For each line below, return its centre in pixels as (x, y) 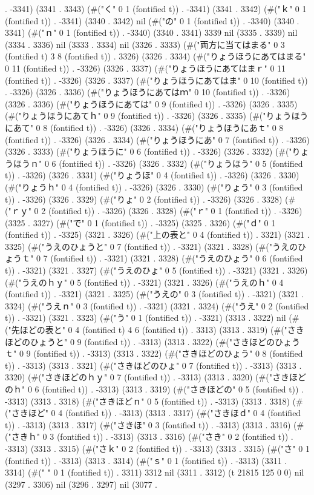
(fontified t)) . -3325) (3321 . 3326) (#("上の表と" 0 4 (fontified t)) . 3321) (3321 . (157, 234)
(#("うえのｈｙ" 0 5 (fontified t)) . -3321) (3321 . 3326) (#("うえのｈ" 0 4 (144, 282)
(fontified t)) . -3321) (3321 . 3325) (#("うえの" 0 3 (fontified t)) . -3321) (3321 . (155, 294)
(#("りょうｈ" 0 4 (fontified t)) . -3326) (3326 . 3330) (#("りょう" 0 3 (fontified (154, 187)
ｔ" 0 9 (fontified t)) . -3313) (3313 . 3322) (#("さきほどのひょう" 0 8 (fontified (154, 353)
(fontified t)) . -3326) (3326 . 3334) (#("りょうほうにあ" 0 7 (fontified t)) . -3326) (157, 139)
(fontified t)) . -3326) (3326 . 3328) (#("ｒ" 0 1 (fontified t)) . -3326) (175, 211)
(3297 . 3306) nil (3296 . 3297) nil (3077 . (81, 484)
